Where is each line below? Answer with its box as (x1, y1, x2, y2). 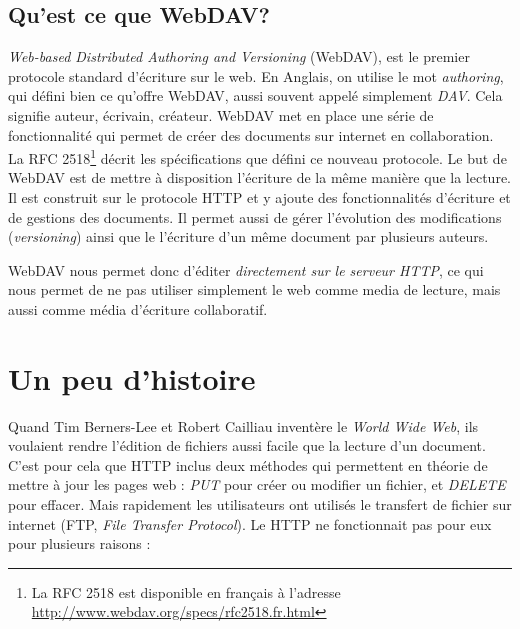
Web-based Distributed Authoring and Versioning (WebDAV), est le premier (8, 46, 470, 67)
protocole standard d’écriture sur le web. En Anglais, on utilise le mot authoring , (8, 65, 504, 86)
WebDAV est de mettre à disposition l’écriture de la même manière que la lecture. (8, 167, 512, 188)
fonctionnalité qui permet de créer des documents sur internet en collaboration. (8, 124, 494, 145)
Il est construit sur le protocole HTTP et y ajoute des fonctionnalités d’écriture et (8, 187, 511, 208)
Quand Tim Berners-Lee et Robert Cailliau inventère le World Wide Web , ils (8, 415, 479, 436)
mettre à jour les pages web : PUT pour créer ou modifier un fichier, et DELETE (8, 474, 506, 495)
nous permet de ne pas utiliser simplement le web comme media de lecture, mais (8, 279, 501, 300)
